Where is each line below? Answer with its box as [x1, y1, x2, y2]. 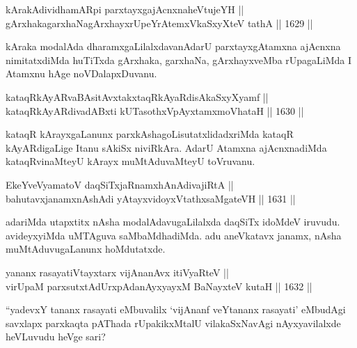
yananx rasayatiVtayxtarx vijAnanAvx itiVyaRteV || [6, 264, 229, 279]
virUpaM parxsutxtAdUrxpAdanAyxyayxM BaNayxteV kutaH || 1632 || [6, 278, 312, 293]
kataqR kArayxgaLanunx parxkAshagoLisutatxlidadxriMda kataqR [6, 127, 294, 141]
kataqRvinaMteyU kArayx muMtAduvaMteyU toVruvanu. [6, 154, 255, 168]
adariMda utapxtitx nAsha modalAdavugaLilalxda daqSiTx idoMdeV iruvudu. [6, 214, 340, 229]
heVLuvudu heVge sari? [6, 329, 106, 344]
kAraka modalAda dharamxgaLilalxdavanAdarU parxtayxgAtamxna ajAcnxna [6, 39, 341, 54]
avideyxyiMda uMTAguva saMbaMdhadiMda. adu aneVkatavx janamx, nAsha [6, 228, 342, 242]
